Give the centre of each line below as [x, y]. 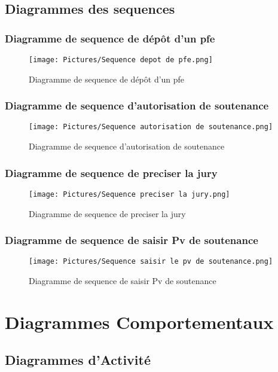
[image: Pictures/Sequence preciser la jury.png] [129, 194]
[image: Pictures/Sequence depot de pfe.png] [121, 60]
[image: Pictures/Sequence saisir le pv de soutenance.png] [151, 262]
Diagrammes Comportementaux [139, 321]
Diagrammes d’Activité [78, 360]
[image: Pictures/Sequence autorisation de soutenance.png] [151, 127]
